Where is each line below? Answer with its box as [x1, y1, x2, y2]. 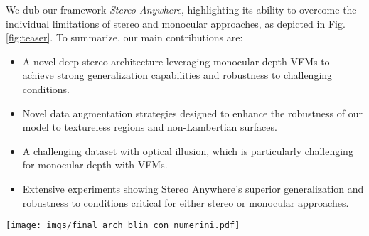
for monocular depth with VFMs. [22, 157, 168, 172]
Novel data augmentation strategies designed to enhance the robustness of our [22, 105, 363, 120]
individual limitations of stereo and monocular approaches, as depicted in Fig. [6, 16, 346, 31]
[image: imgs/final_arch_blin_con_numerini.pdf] [6, 220, 240, 231]
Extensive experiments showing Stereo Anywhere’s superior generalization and [22, 181, 364, 195]
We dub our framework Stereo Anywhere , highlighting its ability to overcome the [6, 2, 357, 16]
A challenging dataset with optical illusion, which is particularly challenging [22, 143, 353, 158]
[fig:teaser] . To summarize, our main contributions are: [6, 30, 243, 45]
